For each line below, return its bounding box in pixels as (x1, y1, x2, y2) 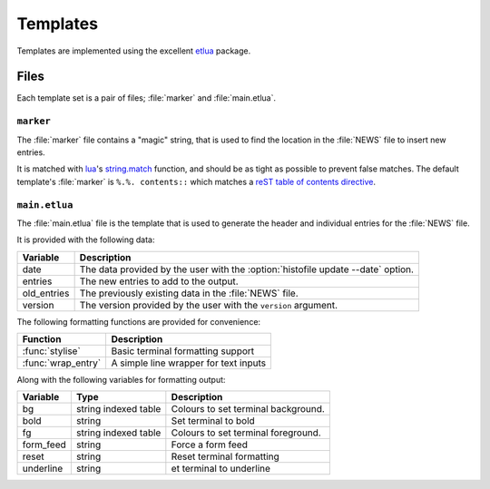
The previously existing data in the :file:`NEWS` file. (79, 287, 299, 299)
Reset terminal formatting (171, 450, 280, 463)
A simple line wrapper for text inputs (111, 357, 267, 369)
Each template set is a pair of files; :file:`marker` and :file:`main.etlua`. (16, 93, 277, 103)
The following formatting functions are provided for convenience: (16, 316, 261, 327)
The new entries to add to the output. (79, 275, 239, 288)
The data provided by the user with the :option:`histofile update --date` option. (79, 263, 415, 276)
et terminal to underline (171, 463, 271, 475)
